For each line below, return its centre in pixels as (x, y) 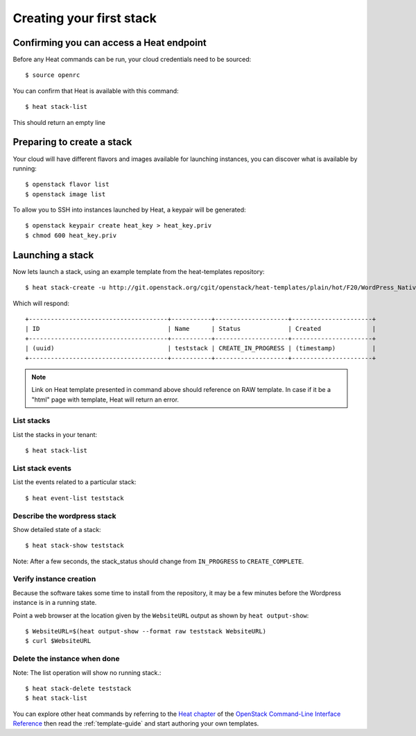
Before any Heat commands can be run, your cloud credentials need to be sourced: (132, 60)
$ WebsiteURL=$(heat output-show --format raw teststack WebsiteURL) (146, 631)
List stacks (32, 421)
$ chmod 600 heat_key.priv (71, 235)
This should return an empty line (59, 122)
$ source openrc (53, 75)
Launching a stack (53, 255)
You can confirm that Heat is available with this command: (96, 91)
